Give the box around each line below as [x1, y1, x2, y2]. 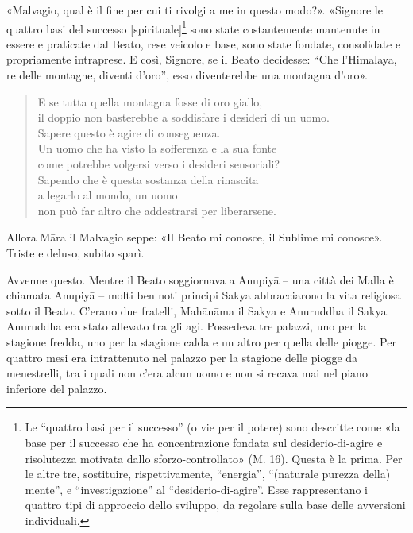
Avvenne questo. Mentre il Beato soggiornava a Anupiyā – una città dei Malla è [6, 271, 394, 288]
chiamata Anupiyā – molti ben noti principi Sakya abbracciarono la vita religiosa [6, 287, 401, 303]
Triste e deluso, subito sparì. [6, 244, 145, 261]
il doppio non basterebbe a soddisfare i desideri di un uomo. [37, 109, 330, 126]
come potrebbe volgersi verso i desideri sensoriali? [37, 156, 280, 172]
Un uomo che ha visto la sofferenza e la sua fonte [37, 140, 277, 156]
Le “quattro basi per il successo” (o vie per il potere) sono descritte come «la [25, 419, 400, 435]
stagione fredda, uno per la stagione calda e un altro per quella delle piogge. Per [6, 333, 396, 350]
